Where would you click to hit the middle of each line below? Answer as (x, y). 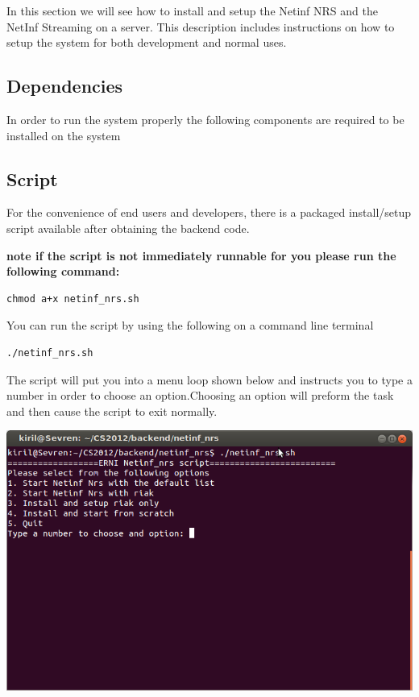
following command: (63, 271)
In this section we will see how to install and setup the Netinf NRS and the (192, 10)
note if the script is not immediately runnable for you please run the (201, 255)
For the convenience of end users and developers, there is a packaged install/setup (209, 212)
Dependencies (65, 86)
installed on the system (64, 135)
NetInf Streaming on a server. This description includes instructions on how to (201, 26)
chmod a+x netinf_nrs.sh (73, 299)
